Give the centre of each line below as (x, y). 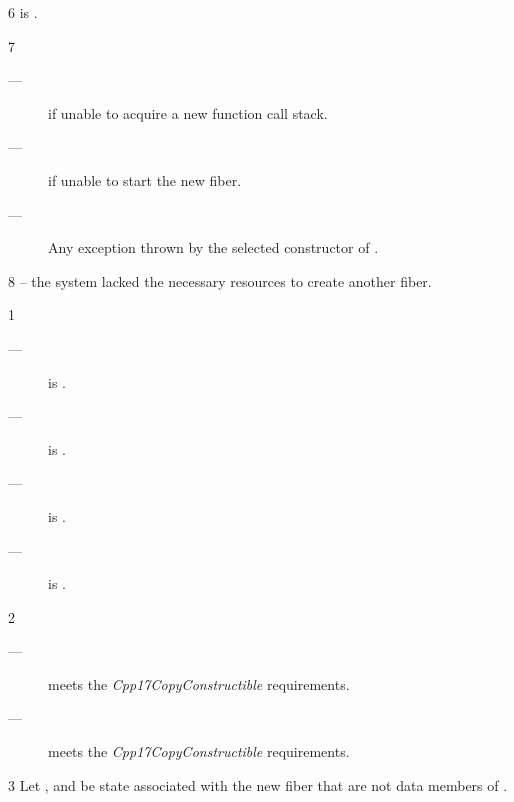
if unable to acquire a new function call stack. (188, 112)
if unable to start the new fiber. (145, 179)
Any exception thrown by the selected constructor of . (213, 247)
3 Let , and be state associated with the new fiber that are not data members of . (258, 784)
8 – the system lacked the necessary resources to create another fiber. (220, 280)
